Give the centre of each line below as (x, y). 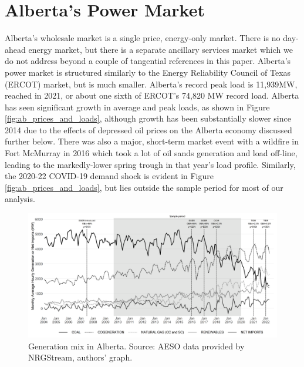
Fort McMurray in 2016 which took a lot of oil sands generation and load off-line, (151, 153)
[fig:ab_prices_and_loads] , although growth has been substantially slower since (148, 118)
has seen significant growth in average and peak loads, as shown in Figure (137, 107)
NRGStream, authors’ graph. (80, 357)
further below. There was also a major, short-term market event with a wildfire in (152, 141)
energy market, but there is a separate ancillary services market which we (161, 49)
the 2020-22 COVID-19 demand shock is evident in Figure (109, 176)
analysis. (20, 199)
